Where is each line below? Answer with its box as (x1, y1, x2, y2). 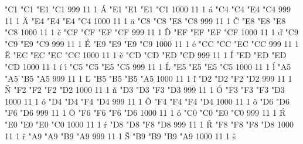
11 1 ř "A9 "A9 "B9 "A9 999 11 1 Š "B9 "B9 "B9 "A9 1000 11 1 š (5, 129, 236, 142)
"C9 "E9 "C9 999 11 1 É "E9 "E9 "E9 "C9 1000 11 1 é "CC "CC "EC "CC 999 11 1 (5, 37, 299, 49)
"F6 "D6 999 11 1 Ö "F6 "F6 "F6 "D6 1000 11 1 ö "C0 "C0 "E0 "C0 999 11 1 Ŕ (5, 106, 286, 119)
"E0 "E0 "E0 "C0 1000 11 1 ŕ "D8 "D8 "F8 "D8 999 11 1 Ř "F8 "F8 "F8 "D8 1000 (5, 118, 294, 130)
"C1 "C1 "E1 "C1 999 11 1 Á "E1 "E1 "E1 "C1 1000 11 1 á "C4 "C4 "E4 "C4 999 (5, 3, 291, 15)
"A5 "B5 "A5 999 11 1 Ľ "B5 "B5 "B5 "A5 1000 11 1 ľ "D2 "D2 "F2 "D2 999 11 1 (5, 72, 292, 84)
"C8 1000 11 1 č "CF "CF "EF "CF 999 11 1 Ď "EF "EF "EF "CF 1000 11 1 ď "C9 (5, 26, 298, 38)
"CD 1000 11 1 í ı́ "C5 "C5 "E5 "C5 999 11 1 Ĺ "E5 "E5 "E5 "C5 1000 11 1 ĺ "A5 (5, 60, 291, 72)
